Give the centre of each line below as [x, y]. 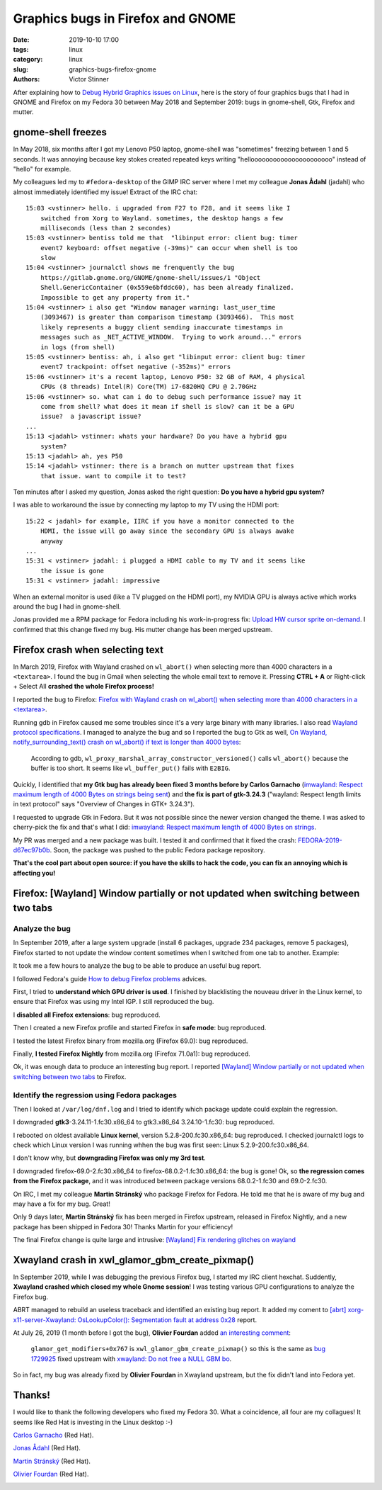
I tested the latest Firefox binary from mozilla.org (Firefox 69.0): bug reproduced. [131, 1041]
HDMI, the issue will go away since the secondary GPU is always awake [167, 531]
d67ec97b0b [31, 850]
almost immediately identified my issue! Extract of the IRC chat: [105, 192]
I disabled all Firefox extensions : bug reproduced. [87, 1015]
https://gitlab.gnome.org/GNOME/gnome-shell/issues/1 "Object [150, 277]
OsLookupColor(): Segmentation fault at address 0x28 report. [167, 1320]
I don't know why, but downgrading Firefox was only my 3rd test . [110, 1158]
